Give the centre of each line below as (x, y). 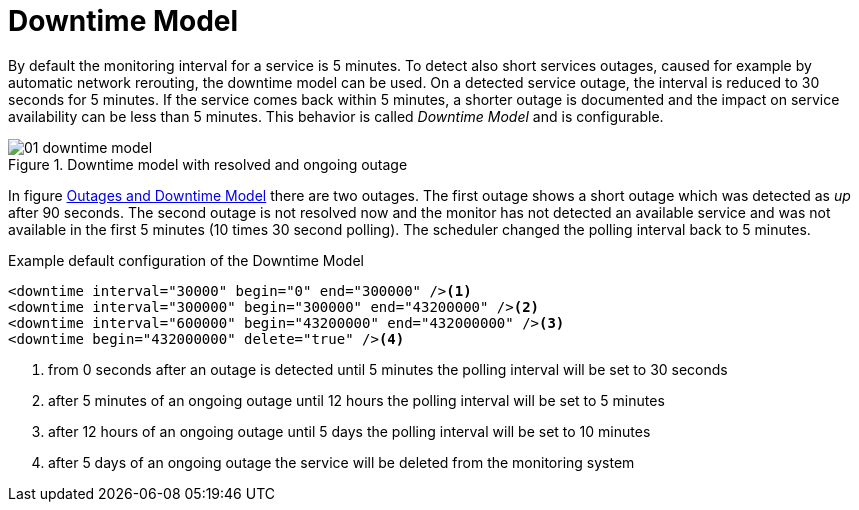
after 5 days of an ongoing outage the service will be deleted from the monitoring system (341, 462)
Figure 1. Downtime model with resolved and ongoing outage (208, 164)
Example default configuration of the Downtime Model (186, 260)
